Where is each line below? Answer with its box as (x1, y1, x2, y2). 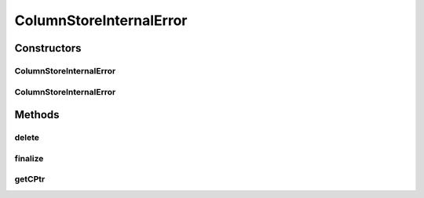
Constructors (14, 41, 82, 55)
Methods (14, 108, 60, 121)
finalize (14, 153, 44, 164)
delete (14, 132, 39, 143)
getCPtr (14, 174, 46, 185)
